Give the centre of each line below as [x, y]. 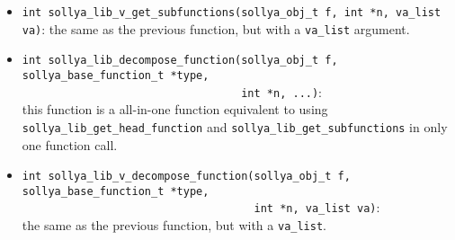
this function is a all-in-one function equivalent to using [175, 109]
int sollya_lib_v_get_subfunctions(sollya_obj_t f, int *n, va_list [232, 13]
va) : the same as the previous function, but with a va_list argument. [216, 28]
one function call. [70, 144]
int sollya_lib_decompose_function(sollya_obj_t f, [180, 61]
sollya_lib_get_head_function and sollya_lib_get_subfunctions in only [235, 126]
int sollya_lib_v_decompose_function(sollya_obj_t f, [186, 177]
